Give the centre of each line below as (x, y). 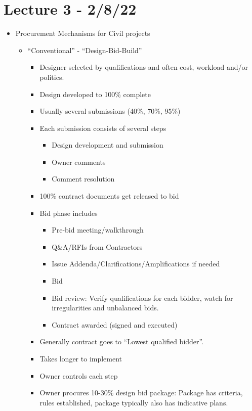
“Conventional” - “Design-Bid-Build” (85, 50)
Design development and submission (108, 145)
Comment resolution (83, 179)
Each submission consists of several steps (103, 128)
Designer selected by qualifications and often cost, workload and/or (144, 67)
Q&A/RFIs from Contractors (97, 246)
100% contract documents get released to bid (109, 196)
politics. (52, 77)
